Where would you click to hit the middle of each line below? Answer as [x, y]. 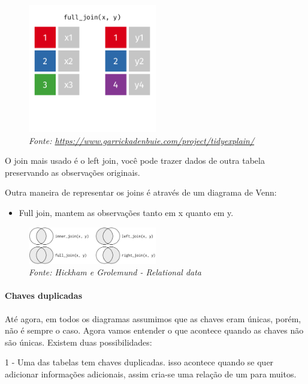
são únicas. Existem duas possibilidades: [78, 342]
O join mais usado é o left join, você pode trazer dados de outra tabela [135, 160]
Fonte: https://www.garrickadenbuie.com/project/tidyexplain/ [142, 140]
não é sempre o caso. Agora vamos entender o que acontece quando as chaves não [154, 330]
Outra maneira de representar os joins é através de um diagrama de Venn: [141, 192]
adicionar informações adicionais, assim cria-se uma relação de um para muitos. [151, 373]
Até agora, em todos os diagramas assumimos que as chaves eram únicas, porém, [153, 318]
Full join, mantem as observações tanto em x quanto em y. [126, 212]
